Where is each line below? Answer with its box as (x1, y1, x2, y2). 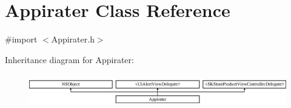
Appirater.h (51, 33, 95, 46)
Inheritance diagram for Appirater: (5, 53, 134, 66)
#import (5, 33, 38, 46)
